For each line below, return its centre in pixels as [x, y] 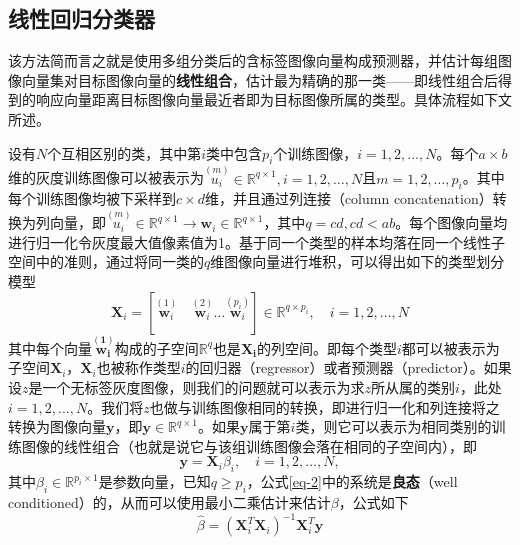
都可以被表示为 [450, 347]
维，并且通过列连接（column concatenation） [348, 198]
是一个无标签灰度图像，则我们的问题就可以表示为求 [196, 386]
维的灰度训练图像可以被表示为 [106, 177]
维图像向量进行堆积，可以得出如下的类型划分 [357, 261]
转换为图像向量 [57, 426]
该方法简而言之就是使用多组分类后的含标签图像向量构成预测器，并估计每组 [253, 60]
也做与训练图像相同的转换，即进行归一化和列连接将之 [324, 406]
